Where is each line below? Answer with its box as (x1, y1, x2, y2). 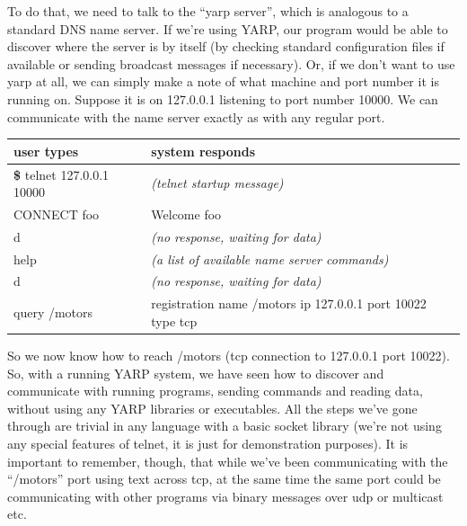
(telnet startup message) (151, 174, 284, 192)
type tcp (151, 311, 198, 330)
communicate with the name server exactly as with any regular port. (7, 107, 385, 126)
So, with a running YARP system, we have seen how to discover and (7, 363, 384, 382)
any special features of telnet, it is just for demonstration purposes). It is (7, 433, 409, 452)
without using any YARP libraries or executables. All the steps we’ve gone (7, 398, 418, 417)
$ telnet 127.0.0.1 (13, 165, 110, 183)
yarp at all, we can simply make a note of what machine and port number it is (7, 72, 439, 91)
